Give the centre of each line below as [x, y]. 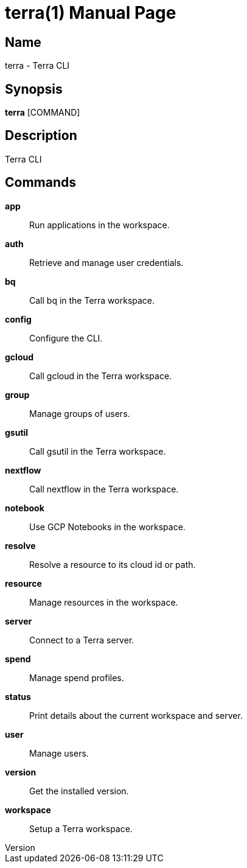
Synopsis [34, 89]
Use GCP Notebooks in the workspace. [107, 527]
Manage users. [59, 753]
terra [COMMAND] [43, 113]
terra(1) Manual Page [91, 13]
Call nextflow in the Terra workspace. [104, 489]
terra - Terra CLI [37, 66]
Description [41, 136]
